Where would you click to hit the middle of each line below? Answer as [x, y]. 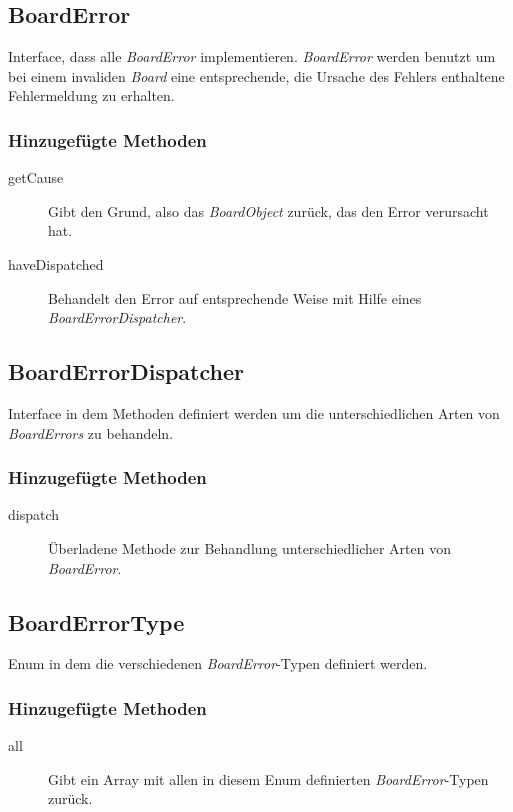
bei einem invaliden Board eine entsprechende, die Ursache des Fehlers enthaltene [256, 75]
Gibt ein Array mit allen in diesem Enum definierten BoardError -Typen [268, 778]
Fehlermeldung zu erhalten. [91, 95]
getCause [36, 177]
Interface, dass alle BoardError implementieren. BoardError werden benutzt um [252, 56]
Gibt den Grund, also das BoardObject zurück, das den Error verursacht [268, 210]
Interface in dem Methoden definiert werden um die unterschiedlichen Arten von [254, 412]
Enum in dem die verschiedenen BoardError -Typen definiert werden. [218, 663]
